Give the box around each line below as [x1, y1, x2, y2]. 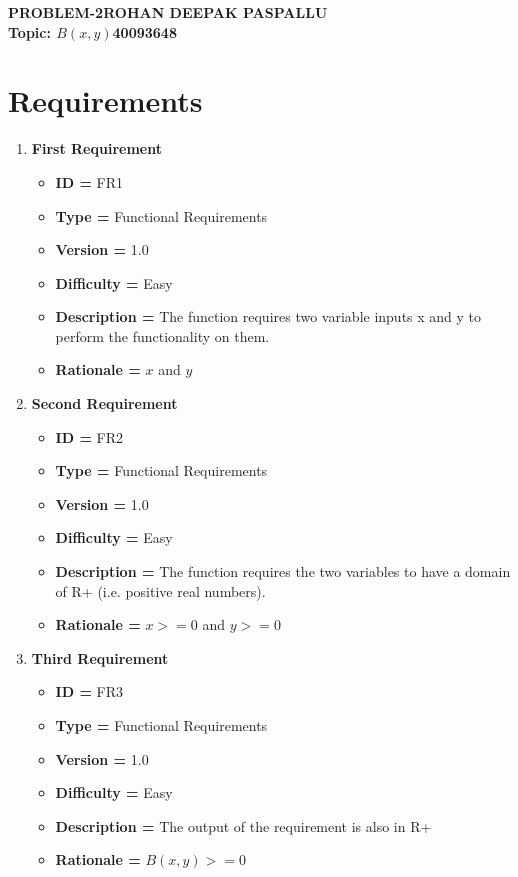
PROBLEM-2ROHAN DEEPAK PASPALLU [8, 2, 328, 22]
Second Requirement [31, 393, 178, 414]
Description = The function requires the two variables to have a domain [55, 561, 511, 582]
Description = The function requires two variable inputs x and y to [55, 306, 482, 327]
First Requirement [31, 138, 162, 159]
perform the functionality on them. [55, 325, 270, 346]
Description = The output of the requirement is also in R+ [55, 815, 432, 836]
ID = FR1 [55, 171, 124, 192]
